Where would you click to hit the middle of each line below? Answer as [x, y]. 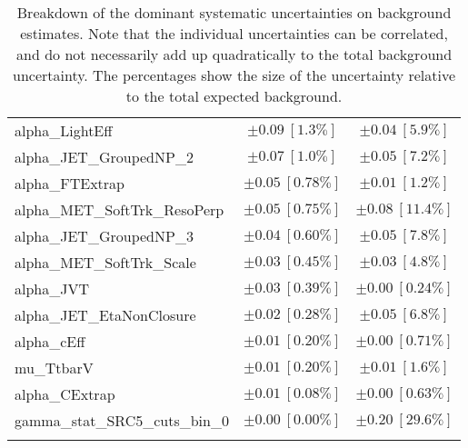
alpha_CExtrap [65, 394]
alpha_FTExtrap [70, 183]
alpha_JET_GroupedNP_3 [104, 236]
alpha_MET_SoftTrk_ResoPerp [119, 209]
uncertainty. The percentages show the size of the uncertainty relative [234, 75]
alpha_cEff [50, 341]
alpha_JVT [52, 289]
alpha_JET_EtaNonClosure [105, 315]
